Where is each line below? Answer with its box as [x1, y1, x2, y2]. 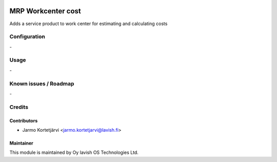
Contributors [9, 117, 38, 124]
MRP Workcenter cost [9, 7, 82, 15]
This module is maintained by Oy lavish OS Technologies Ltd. [9, 149, 138, 156]
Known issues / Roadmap [9, 80, 74, 87]
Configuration [9, 33, 46, 40]
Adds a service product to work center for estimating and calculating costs [9, 21, 168, 27]
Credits [9, 103, 28, 110]
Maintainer [9, 140, 33, 146]
